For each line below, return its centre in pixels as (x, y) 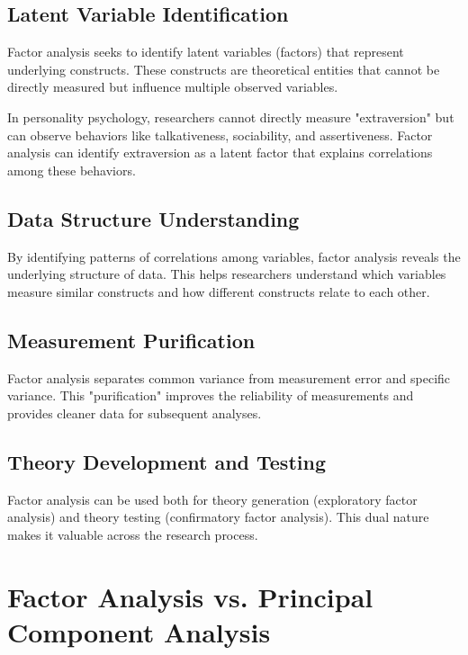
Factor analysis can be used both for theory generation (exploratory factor (212, 499)
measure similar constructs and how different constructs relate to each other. (219, 291)
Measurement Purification (131, 340)
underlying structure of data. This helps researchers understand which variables (227, 274)
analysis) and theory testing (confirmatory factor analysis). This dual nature (218, 517)
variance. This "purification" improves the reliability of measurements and (211, 395)
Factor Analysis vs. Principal (190, 596)
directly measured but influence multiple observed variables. (173, 87)
